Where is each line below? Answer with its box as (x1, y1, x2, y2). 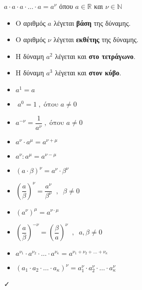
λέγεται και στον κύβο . (55, 67, 122, 78)
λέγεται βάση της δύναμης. (53, 17, 131, 28)
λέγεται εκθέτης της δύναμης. (53, 34, 139, 45)
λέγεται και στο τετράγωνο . (55, 51, 136, 61)
